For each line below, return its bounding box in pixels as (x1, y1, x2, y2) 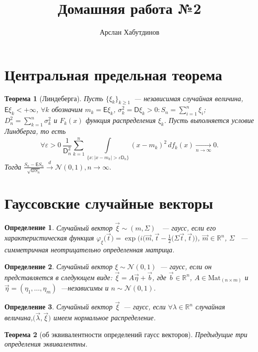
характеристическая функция (4, 233, 94, 243)
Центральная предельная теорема (4, 64, 222, 84)
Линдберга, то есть (4, 126, 66, 136)
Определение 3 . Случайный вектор (4, 301, 113, 312)
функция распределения (85, 115, 156, 125)
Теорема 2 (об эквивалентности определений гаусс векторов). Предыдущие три (4, 329, 248, 339)
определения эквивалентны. (4, 339, 88, 349)
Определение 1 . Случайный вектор (4, 222, 113, 233)
